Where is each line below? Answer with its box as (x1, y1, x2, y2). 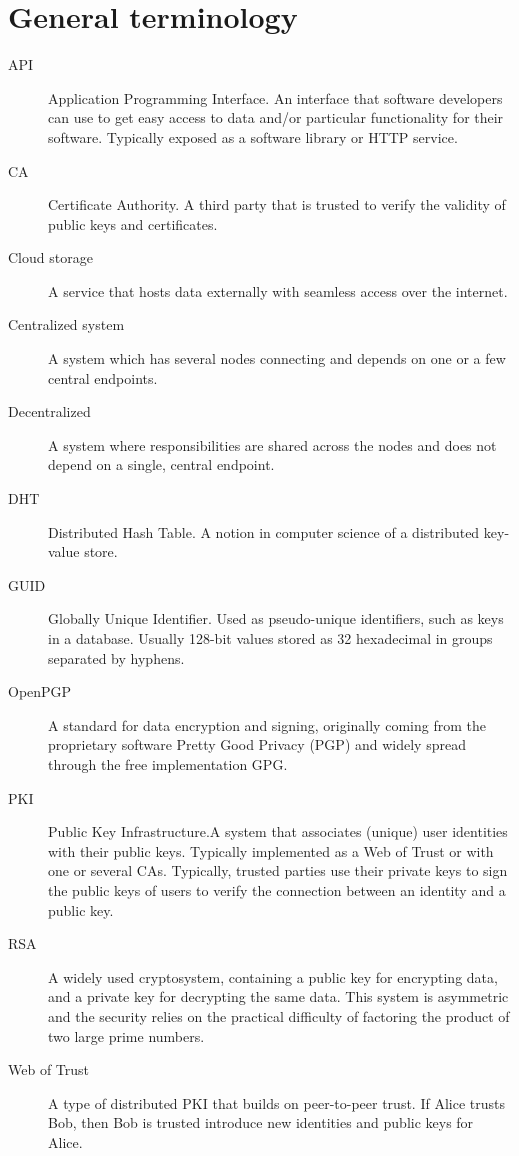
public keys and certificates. (48, 213, 218, 234)
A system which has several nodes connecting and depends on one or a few (48, 348, 506, 369)
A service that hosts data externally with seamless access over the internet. (48, 280, 508, 301)
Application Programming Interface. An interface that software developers (48, 87, 503, 108)
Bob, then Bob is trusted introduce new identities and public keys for (48, 1112, 474, 1133)
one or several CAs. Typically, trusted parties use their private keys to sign (48, 860, 508, 881)
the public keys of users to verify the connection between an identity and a (48, 879, 506, 900)
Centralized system (8, 314, 125, 335)
